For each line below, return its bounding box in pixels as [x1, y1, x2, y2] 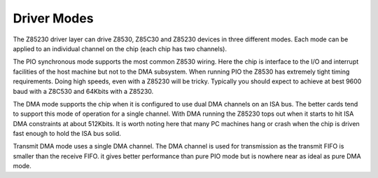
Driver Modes [13, 11, 94, 26]
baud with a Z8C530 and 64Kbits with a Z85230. [13, 87, 154, 95]
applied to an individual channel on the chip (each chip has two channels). [13, 44, 227, 53]
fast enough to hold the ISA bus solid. [13, 130, 122, 138]
